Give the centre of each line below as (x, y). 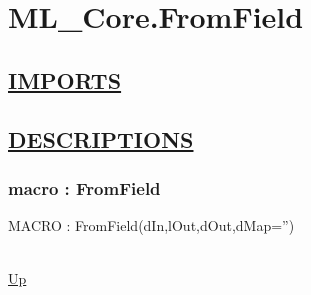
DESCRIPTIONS (101, 138)
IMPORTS (65, 79)
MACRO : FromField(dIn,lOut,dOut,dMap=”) (151, 225)
